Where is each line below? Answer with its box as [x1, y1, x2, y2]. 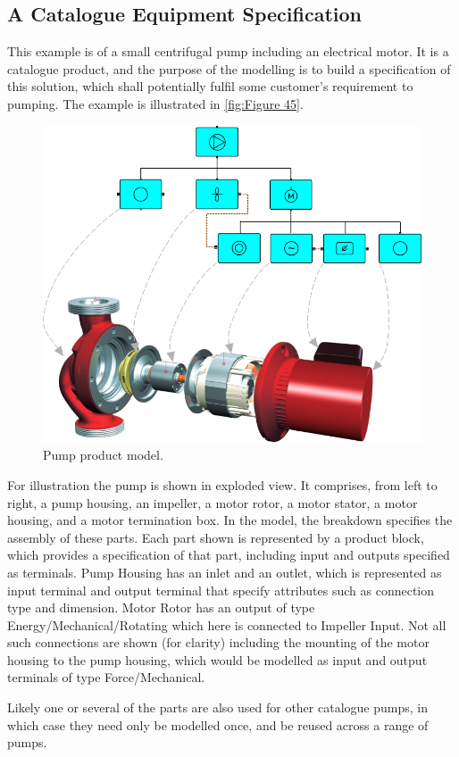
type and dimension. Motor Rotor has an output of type [7, 598, 315, 617]
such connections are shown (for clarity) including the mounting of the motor [7, 633, 430, 652]
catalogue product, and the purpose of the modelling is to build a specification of [7, 59, 451, 78]
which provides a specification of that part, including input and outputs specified [7, 545, 450, 564]
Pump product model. [43, 445, 163, 464]
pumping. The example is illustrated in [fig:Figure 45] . [7, 94, 304, 112]
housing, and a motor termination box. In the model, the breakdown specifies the [7, 511, 453, 529]
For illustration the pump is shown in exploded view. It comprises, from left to [7, 475, 438, 494]
